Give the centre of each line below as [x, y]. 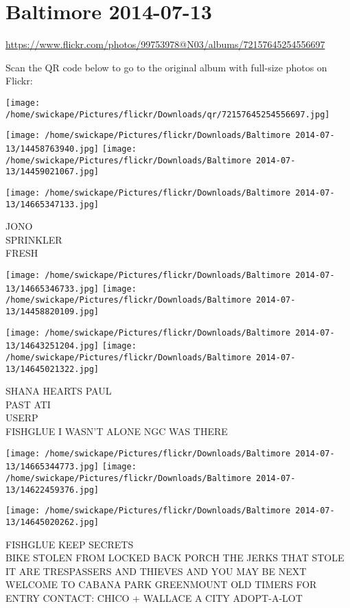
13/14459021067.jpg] [52, 172]
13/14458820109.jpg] [52, 311]
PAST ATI [28, 404]
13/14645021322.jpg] [52, 369]
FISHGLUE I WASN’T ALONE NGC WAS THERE [117, 431]
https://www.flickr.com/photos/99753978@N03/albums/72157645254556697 [165, 44]
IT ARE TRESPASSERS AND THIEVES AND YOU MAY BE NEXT [156, 571]
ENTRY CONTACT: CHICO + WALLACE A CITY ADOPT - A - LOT [154, 597]
